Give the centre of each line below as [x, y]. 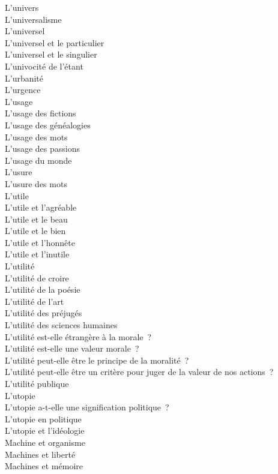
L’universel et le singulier [51, 54]
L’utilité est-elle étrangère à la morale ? [78, 336]
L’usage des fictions [41, 113]
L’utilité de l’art [35, 301]
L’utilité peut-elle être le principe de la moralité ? [97, 360]
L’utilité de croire [37, 277]
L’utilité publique [37, 383]
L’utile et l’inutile [37, 254]
